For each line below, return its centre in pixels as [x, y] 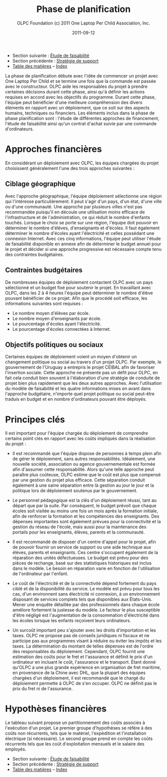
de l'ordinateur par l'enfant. [40, 574]
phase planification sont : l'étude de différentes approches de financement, [82, 118]
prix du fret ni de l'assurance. [42, 689]
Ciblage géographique [41, 184]
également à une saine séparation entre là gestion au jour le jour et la [83, 485]
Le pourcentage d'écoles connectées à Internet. [61, 329]
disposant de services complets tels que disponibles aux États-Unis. [82, 599]
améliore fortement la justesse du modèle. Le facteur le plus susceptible [86, 610]
